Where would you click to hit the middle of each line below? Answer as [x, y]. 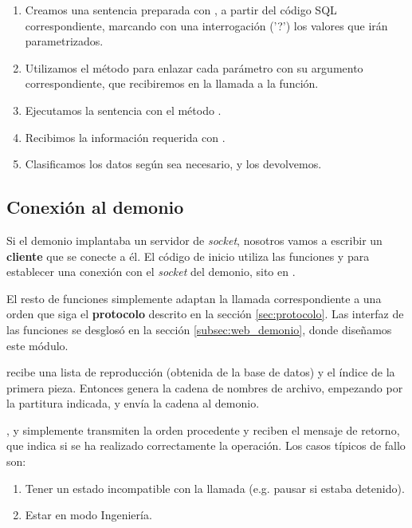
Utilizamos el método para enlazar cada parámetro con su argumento [194, 67]
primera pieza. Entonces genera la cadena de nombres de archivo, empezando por [205, 387]
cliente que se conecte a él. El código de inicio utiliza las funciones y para [188, 256]
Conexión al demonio [95, 207]
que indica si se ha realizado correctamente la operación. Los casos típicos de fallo [206, 445]
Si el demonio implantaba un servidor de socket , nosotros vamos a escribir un [194, 240]
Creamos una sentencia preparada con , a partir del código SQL [181, 10]
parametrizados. [64, 41]
